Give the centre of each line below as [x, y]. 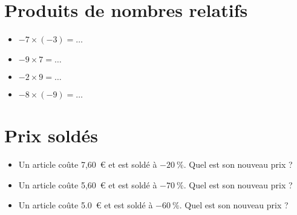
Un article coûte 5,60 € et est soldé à [88, 184]
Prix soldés [51, 135]
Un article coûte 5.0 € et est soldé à [86, 205]
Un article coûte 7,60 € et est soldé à [88, 164]
